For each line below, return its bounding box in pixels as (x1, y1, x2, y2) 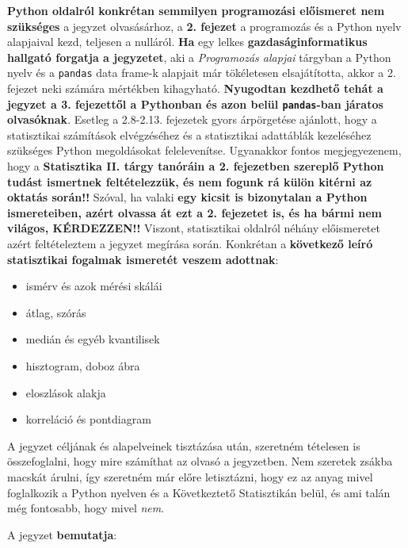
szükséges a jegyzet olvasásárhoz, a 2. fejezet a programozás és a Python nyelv (7, 17, 402, 34)
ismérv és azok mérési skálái (25, 278, 162, 294)
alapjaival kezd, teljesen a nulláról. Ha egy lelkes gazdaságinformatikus (7, 33, 368, 50)
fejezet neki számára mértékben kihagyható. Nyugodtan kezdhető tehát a (7, 80, 383, 97)
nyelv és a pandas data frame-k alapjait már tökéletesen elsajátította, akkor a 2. (7, 64, 396, 81)
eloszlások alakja (25, 384, 106, 400)
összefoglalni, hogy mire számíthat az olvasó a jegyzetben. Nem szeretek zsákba (7, 453, 393, 469)
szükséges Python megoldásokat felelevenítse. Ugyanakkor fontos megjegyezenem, (7, 142, 402, 159)
